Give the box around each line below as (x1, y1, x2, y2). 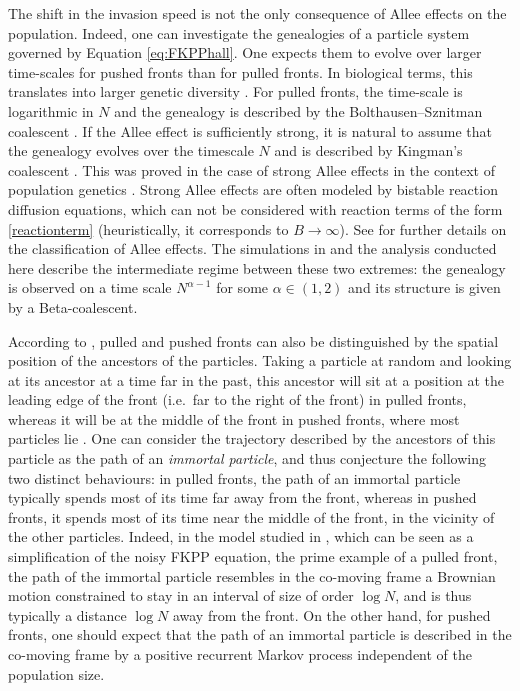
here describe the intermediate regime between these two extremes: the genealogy (8, 257, 506, 278)
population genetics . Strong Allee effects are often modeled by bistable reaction (8, 179, 498, 200)
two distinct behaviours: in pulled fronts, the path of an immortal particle (8, 467, 461, 488)
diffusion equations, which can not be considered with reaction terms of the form (8, 198, 503, 219)
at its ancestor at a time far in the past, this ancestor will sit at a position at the (8, 369, 505, 390)
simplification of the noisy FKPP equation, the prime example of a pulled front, (8, 546, 498, 567)
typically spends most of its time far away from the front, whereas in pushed (8, 487, 477, 508)
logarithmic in (8, 100, 94, 121)
